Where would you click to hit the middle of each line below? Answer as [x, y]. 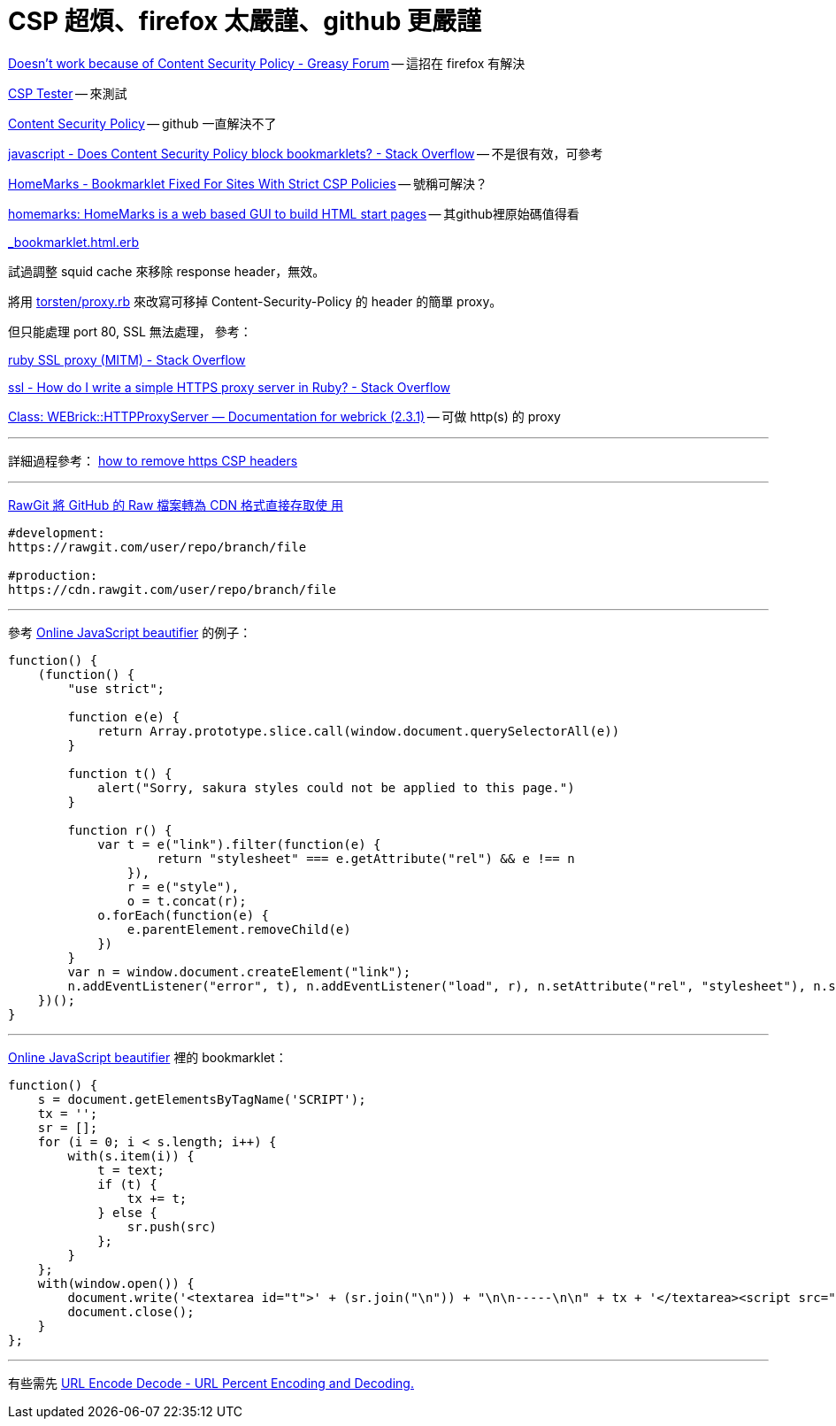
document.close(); [131, 1311]
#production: [53, 575]
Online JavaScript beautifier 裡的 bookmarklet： [148, 1057]
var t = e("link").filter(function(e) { [239, 844]
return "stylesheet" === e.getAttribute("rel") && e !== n [366, 858]
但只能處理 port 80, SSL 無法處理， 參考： [130, 331]
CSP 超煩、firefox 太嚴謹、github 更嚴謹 [245, 21]
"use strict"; [116, 688]
